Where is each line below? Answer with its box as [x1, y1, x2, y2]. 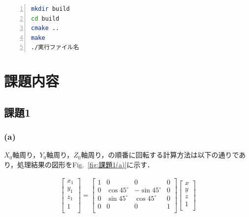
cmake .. [31, 25, 60, 32]
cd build [31, 15, 60, 22]
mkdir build [31, 5, 70, 12]
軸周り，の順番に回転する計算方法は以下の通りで [81, 150, 239, 160]
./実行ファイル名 [31, 44, 79, 51]
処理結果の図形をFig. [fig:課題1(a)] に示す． [17, 159, 154, 169]
